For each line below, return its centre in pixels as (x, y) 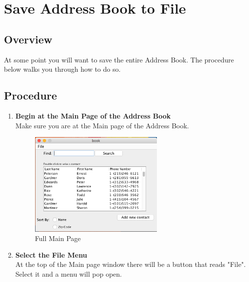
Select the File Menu (51, 254)
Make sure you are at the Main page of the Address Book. (102, 125)
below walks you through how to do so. (62, 69)
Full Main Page (58, 238)
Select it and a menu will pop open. (68, 274)
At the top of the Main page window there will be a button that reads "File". (131, 264)
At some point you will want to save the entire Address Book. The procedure (119, 59)
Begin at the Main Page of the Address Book (93, 115)
